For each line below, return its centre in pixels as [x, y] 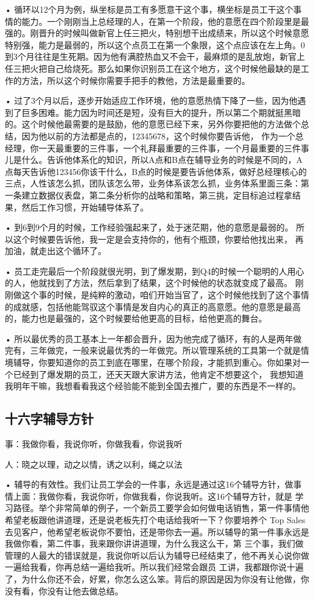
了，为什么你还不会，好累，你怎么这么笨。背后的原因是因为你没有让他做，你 [157, 578]
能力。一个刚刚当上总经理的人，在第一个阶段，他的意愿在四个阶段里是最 [165, 21]
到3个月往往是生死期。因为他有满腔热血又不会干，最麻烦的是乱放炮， [142, 56]
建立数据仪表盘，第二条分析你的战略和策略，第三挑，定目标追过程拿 [157, 195]
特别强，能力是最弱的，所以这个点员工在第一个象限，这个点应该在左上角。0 [155, 44]
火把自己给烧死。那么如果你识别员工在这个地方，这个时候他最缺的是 [165, 68]
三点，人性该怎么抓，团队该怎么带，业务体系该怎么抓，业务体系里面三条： [153, 183]
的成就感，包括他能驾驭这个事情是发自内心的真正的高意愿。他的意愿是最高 [153, 306]
